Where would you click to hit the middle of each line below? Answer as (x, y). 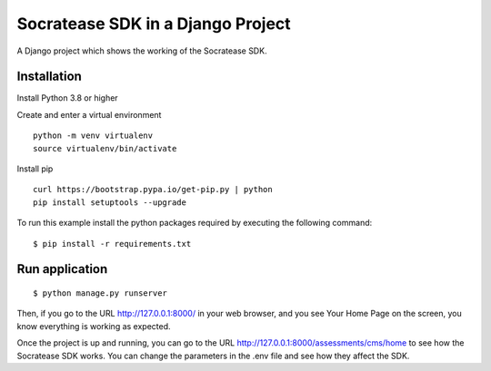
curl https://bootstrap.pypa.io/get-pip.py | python (153, 190)
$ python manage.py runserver (100, 293)
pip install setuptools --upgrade (110, 202)
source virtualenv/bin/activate (105, 148)
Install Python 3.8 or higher (67, 98)
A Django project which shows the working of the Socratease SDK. (142, 51)
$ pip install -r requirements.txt (112, 244)
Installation (49, 77)
